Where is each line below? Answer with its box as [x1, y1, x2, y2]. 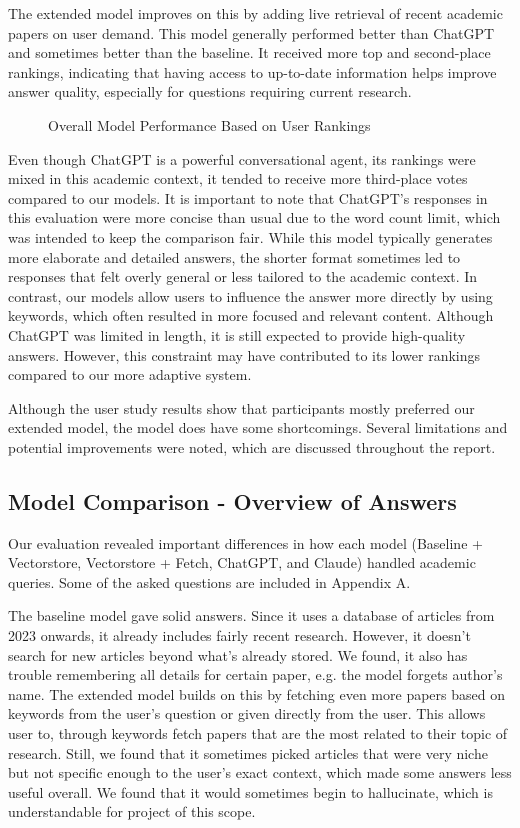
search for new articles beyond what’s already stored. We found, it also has [8, 644, 468, 665]
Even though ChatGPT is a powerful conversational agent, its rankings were [8, 148, 476, 169]
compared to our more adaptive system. [8, 364, 252, 385]
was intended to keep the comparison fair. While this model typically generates [8, 226, 493, 247]
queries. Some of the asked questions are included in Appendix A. [8, 571, 411, 592]
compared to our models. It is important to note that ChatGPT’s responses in [8, 187, 488, 208]
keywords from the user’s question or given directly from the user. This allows [8, 703, 486, 724]
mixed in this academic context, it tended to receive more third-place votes [8, 168, 468, 189]
